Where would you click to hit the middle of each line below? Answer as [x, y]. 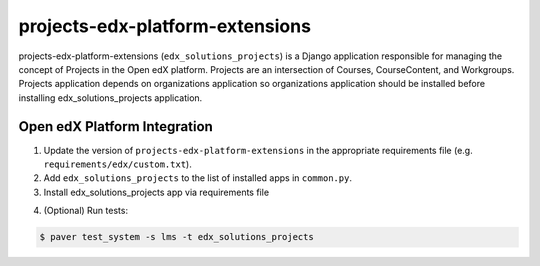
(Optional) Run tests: [86, 211]
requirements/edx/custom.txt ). [117, 164]
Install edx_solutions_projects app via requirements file [156, 192]
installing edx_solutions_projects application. [110, 97]
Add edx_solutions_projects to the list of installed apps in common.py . [197, 178]
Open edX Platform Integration [116, 126]
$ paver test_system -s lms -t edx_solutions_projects [176, 237]
